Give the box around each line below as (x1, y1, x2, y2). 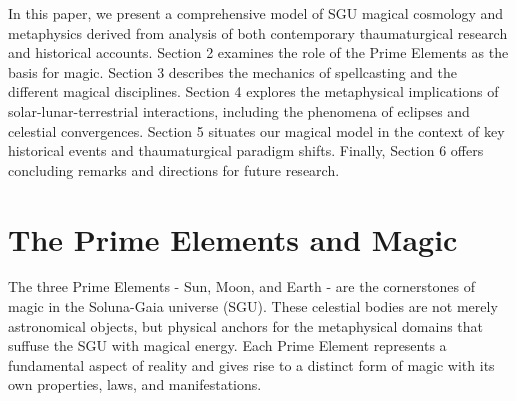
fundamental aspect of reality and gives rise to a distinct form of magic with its (8, 354, 495, 375)
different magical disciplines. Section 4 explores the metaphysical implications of (8, 81, 499, 102)
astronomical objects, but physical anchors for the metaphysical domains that (8, 315, 484, 336)
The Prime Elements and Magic (8, 218, 458, 259)
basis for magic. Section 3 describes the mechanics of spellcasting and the (8, 61, 457, 82)
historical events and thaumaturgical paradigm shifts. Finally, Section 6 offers (8, 140, 484, 161)
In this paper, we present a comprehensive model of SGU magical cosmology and (8, 3, 504, 23)
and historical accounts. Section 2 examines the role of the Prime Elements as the (8, 42, 509, 63)
